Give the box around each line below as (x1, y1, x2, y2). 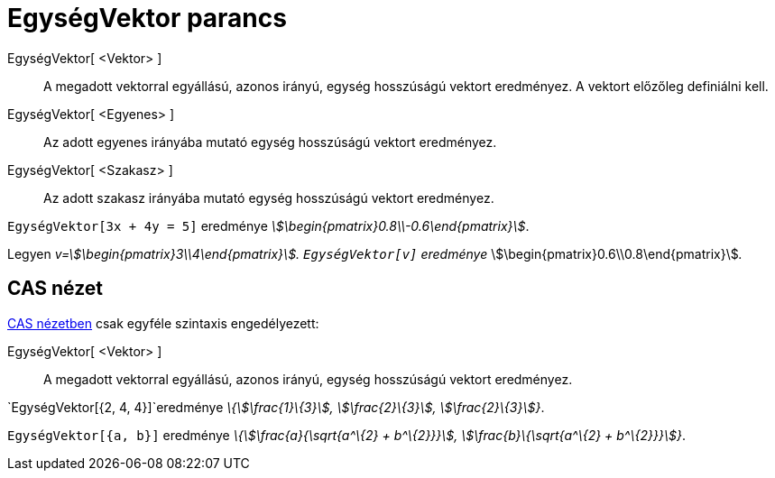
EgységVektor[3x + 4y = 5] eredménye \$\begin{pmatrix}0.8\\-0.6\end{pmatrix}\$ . (7, 217, 530, 234)
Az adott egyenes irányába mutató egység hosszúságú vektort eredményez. (43, 133, 497, 150)
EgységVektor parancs (7, 3, 287, 33)
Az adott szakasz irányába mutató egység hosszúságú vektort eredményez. (43, 189, 494, 206)
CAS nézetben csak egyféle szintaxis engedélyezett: (7, 315, 319, 331)
